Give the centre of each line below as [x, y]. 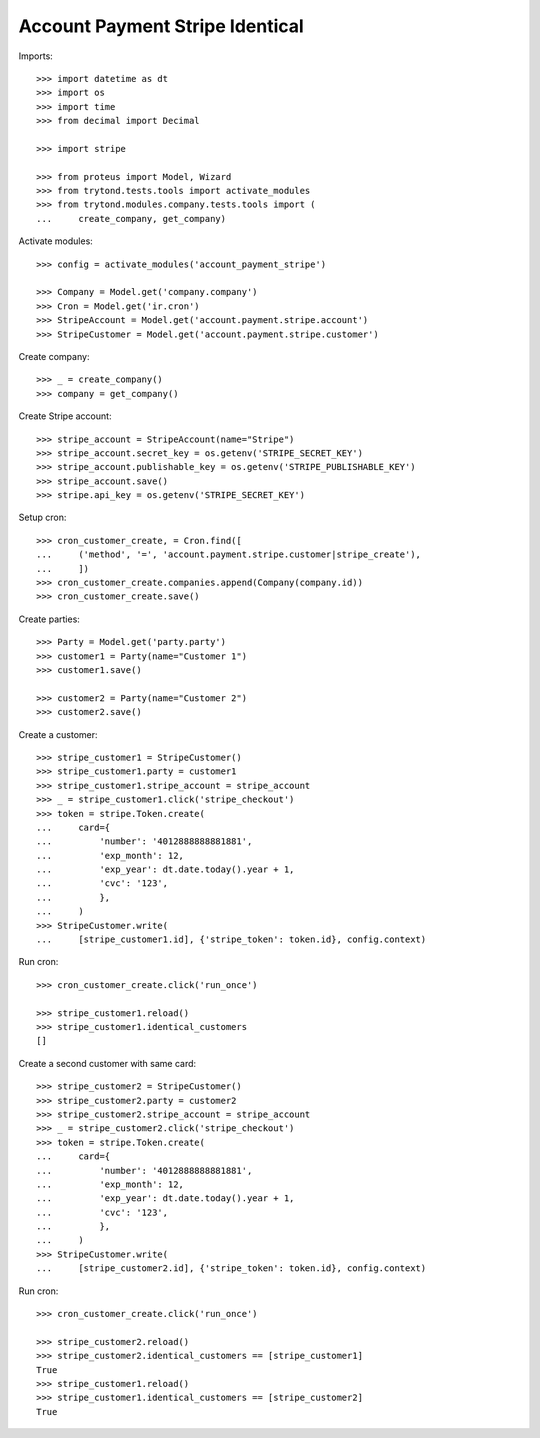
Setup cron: [42, 517]
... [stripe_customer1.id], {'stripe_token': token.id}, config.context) [231, 939]
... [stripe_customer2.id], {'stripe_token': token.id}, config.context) [231, 1268]
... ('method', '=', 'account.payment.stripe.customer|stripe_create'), [229, 554]
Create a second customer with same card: [107, 1063]
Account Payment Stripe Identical [161, 26]
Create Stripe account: [65, 416]
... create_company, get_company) [131, 218]
